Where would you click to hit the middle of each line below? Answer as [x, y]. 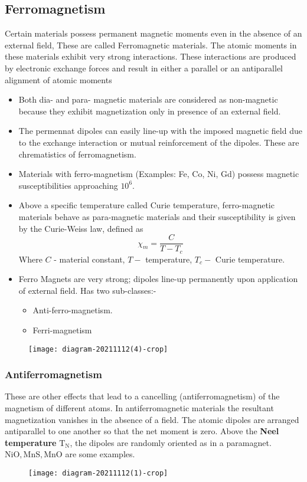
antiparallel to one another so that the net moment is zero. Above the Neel [142, 431]
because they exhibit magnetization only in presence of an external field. [150, 111]
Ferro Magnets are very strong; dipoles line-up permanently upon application [158, 279]
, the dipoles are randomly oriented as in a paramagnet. [171, 442]
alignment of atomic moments [58, 79]
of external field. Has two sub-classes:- [87, 290]
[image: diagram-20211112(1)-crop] [98, 473]
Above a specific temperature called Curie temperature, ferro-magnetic [146, 205]
